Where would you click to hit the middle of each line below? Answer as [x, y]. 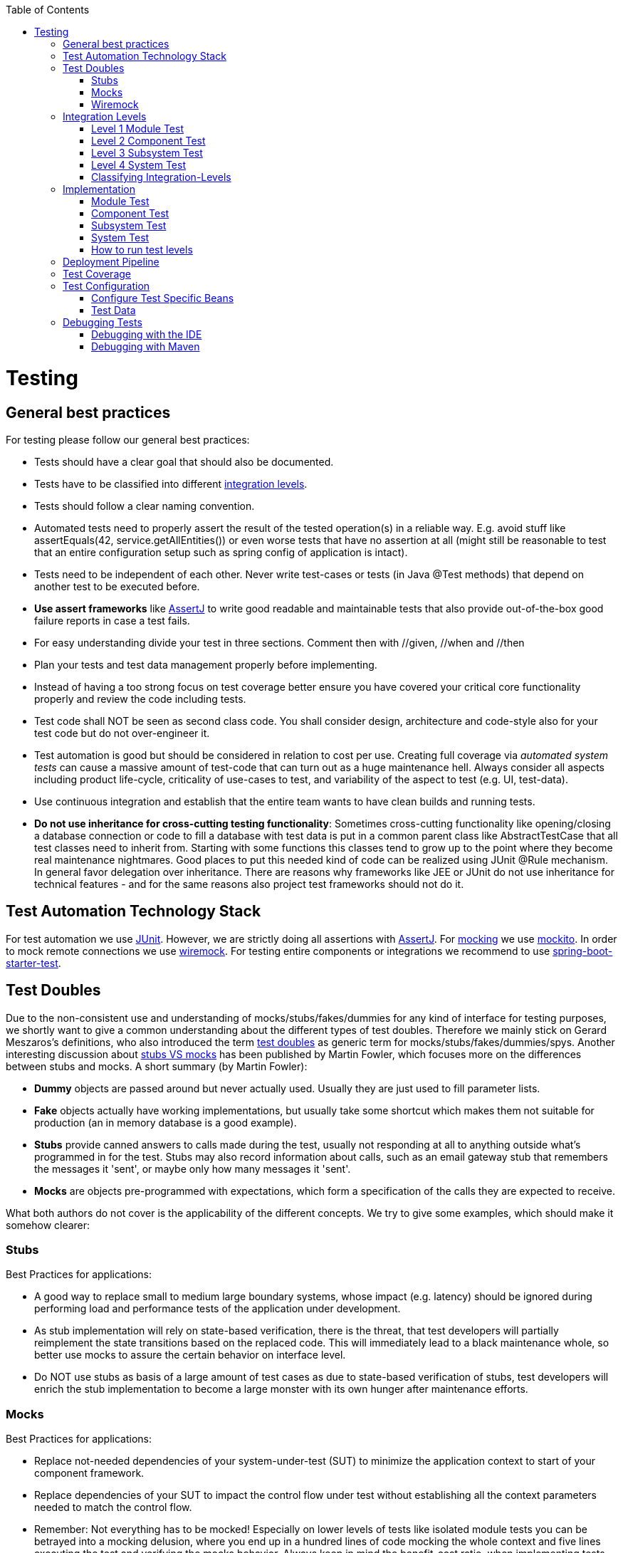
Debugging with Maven [146, 346]
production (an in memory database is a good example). [166, 1122]
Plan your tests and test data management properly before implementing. [206, 664]
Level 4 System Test [138, 165]
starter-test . [33, 963]
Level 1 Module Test [137, 129]
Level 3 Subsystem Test [147, 153]
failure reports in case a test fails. [112, 620]
